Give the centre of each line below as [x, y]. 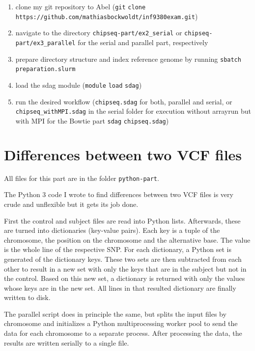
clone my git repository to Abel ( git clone [81, 6]
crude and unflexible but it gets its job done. [71, 204]
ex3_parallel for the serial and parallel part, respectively [121, 42]
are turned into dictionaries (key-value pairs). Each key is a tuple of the [112, 230]
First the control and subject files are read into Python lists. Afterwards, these [122, 220]
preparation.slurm [45, 69]
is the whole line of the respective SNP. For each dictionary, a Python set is [118, 249]
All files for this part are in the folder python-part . [82, 178]
